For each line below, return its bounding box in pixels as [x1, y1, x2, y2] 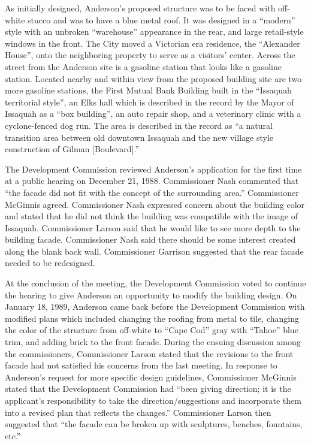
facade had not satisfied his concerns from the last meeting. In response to [5, 359, 277, 371]
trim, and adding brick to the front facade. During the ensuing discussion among [5, 336, 301, 348]
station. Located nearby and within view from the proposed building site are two [5, 72, 302, 84]
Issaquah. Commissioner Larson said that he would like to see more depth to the [5, 221, 301, 234]
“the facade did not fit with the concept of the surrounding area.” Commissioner [5, 186, 299, 198]
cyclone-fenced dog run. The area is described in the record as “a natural [5, 119, 273, 131]
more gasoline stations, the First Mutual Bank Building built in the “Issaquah [5, 84, 292, 96]
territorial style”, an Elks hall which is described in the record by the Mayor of [5, 95, 294, 108]
